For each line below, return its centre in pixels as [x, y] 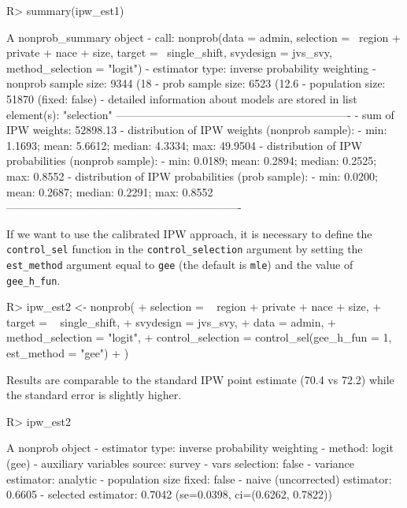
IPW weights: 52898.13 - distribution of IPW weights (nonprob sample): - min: [197, 130]
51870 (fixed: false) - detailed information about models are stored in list [182, 98]
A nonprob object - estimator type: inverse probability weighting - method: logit [200, 448]
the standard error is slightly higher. [94, 395]
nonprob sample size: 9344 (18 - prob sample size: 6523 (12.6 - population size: [196, 83]
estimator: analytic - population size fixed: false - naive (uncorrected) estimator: [199, 478]
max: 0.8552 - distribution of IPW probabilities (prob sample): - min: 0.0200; [192, 176]
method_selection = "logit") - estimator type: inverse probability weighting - [191, 67]
